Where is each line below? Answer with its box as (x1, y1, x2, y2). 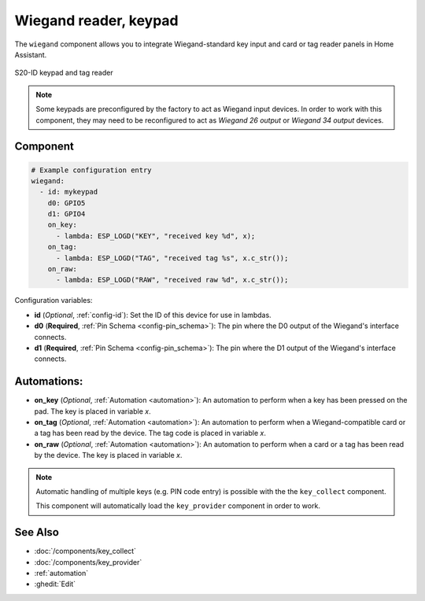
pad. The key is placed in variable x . (34, 406, 151, 416)
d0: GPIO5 (47, 198, 86, 208)
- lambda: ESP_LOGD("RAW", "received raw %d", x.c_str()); (56, 275, 289, 285)
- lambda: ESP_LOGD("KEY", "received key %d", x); (56, 231, 256, 240)
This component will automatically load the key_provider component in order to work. (35, 501, 320, 511)
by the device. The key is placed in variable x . (34, 451, 183, 460)
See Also (14, 525, 59, 539)
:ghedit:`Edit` (34, 579, 76, 589)
